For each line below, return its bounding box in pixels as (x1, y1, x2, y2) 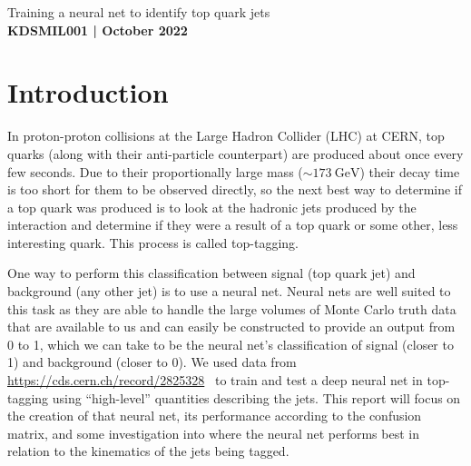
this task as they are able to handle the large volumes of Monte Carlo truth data (7, 299, 456, 318)
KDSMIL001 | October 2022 (7, 20, 188, 39)
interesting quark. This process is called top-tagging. (7, 233, 299, 252)
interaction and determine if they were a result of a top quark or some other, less (7, 215, 458, 234)
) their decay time (359, 162, 460, 181)
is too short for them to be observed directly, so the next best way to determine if (7, 180, 463, 199)
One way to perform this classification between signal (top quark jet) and (7, 263, 416, 283)
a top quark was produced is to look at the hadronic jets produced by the (7, 197, 417, 216)
